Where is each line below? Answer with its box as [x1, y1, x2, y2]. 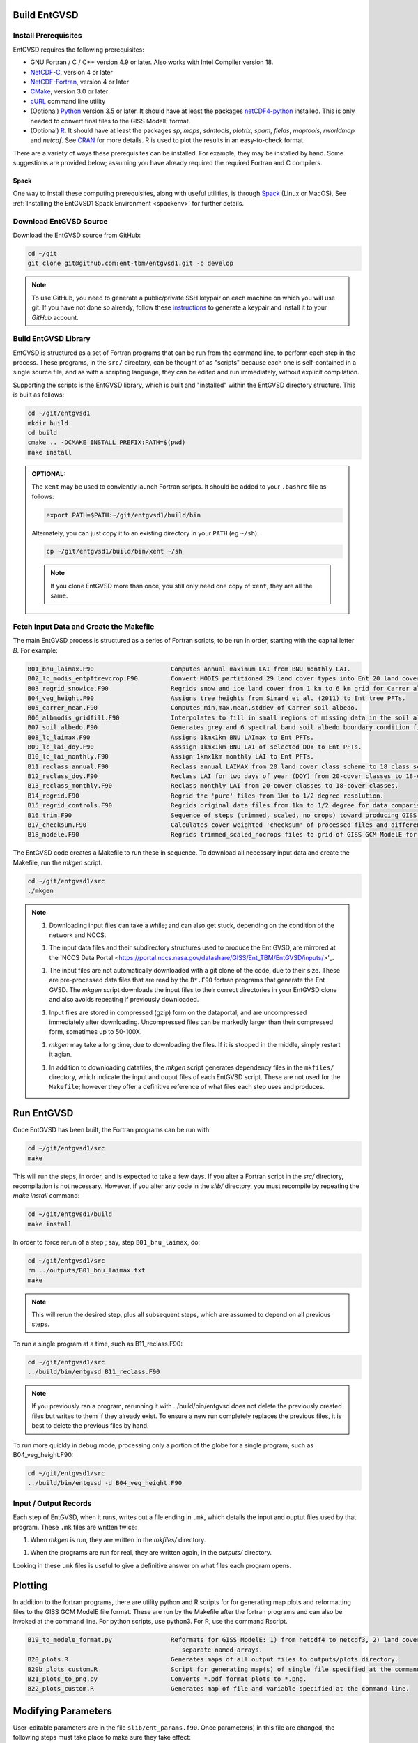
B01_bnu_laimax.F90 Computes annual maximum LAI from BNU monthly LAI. [27, 664, 351, 673]
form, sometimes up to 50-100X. [49, 1028, 142, 1036]
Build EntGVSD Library [13, 334, 91, 344]
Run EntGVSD [13, 1107, 74, 1119]
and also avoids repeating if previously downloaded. [49, 996, 199, 1004]
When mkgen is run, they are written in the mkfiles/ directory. [30, 1535, 206, 1544]
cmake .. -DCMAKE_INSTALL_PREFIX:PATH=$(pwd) [27, 439, 186, 446]
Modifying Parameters [13, 1705, 113, 1717]
